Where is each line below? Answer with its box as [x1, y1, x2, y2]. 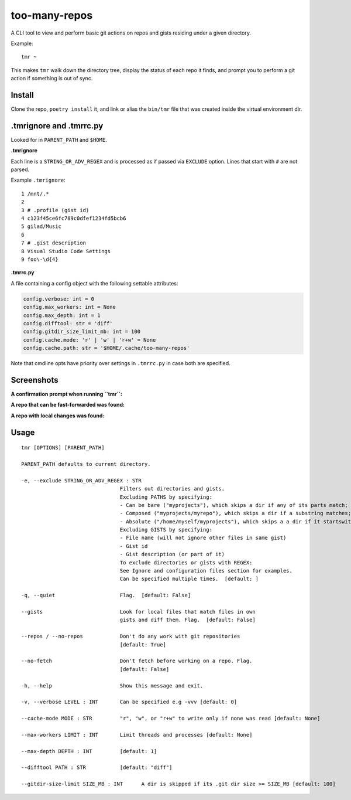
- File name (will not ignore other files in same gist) [119, 535, 287, 542]
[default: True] [119, 641, 167, 648]
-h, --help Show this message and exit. [21, 682, 204, 689]
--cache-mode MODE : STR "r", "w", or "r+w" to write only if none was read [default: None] [21, 715, 321, 722]
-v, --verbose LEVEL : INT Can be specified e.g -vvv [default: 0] [21, 699, 238, 706]
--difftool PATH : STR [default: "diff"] [21, 764, 173, 771]
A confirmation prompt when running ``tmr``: [11, 390, 123, 397]
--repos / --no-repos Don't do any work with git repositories [21, 633, 240, 640]
